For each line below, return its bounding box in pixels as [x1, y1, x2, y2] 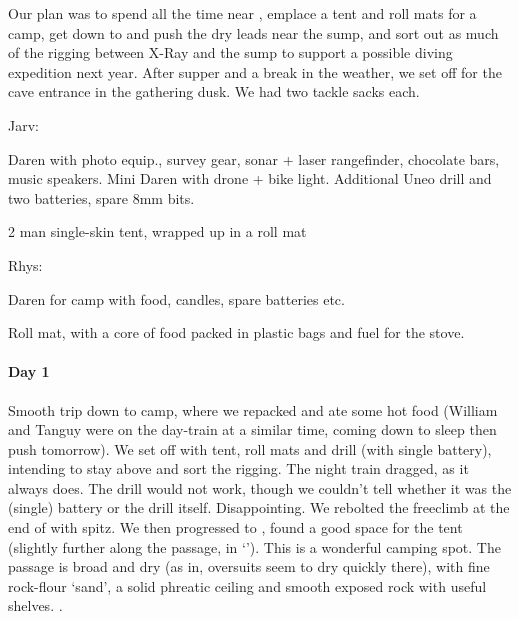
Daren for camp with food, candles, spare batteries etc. [8, 288, 345, 309]
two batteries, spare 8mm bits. [8, 187, 195, 208]
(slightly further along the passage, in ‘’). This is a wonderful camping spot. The [8, 536, 501, 557]
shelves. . [8, 595, 63, 616]
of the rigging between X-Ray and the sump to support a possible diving [8, 42, 453, 63]
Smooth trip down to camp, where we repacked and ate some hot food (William [8, 399, 498, 420]
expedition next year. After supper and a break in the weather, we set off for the [8, 61, 502, 82]
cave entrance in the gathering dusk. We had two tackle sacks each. [8, 81, 420, 102]
